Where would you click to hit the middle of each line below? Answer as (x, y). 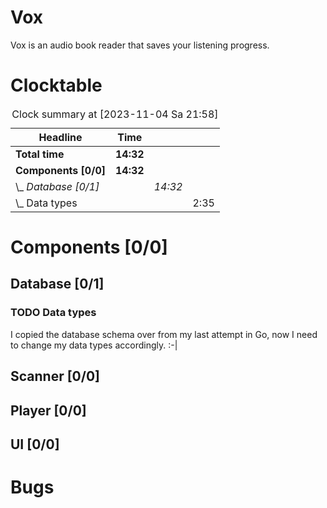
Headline (60, 137)
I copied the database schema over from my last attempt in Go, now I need (164, 334)
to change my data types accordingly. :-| (94, 345)
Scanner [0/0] (55, 376)
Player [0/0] (48, 410)
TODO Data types (53, 313)
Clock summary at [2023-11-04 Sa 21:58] (115, 114)
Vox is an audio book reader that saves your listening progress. (140, 45)
